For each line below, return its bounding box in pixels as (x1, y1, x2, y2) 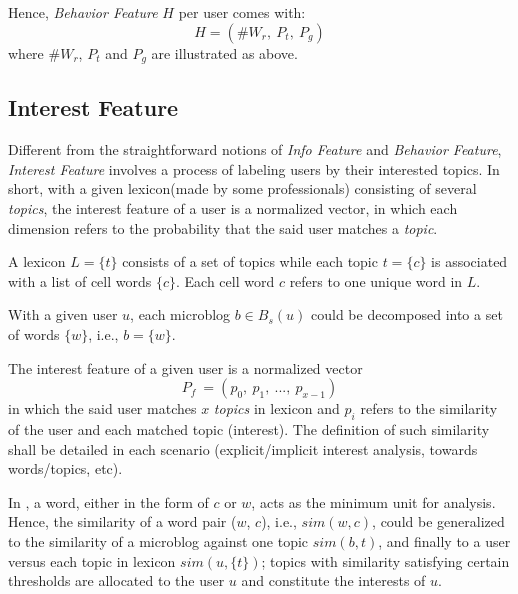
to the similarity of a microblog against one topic (8, 530, 309, 551)
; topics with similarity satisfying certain (261, 550, 510, 571)
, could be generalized (372, 511, 505, 532)
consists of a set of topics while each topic (122, 251, 378, 272)
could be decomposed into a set (311, 304, 503, 325)
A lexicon (8, 251, 66, 272)
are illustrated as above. (151, 42, 298, 63)
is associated (431, 251, 508, 272)
